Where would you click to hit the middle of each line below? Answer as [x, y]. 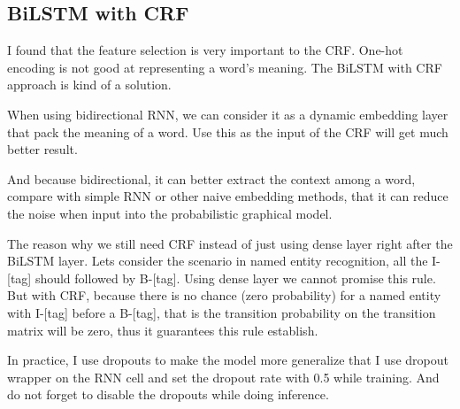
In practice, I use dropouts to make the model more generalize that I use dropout [228, 360]
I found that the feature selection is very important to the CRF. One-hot [205, 50]
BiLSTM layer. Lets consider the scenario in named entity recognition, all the [218, 261]
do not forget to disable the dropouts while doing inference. [168, 394]
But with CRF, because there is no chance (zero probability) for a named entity [224, 295]
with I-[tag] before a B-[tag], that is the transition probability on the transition [222, 312]
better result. [42, 149]
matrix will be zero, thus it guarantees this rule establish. [163, 330]
